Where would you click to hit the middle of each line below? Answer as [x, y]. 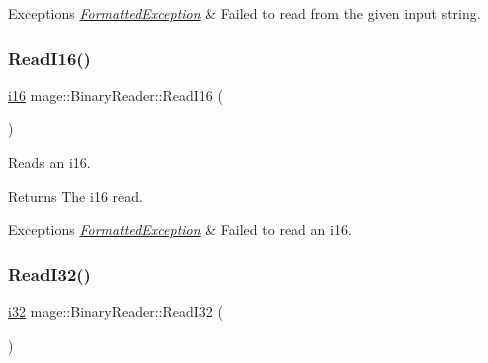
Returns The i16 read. [75, 195]
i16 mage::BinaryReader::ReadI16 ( [115, 94]
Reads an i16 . [49, 162]
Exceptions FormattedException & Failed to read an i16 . [180, 229]
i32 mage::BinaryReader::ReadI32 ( [115, 311]
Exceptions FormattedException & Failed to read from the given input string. [244, 13]
